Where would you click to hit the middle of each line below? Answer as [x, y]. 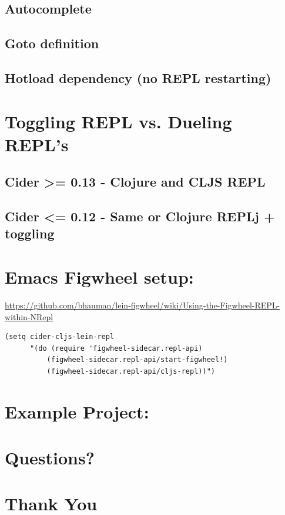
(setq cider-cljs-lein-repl [60, 337]
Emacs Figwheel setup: [99, 277]
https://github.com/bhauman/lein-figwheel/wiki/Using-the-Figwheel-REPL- [142, 305]
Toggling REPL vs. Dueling [118, 121]
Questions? [50, 458]
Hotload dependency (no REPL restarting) [138, 77]
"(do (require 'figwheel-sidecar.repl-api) [116, 348]
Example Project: [77, 411]
